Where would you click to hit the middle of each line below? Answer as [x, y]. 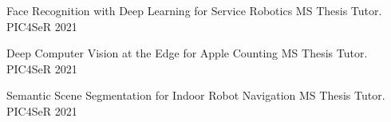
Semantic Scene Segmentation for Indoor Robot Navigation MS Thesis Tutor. [196, 95]
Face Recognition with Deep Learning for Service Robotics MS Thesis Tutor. [194, 10]
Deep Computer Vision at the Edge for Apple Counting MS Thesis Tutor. [187, 53]
